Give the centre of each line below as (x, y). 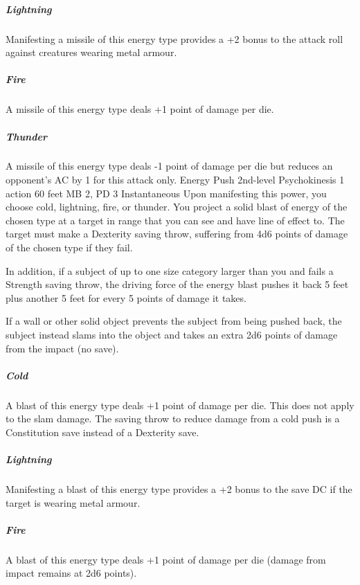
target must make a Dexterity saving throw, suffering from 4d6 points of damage (177, 234)
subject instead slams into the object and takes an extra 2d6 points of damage (172, 334)
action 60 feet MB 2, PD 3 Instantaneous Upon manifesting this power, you (166, 193)
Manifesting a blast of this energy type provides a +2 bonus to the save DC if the (179, 489)
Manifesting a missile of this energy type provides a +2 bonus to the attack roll (174, 38)
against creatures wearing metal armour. (91, 52)
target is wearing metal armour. (73, 502)
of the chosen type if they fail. (69, 247)
